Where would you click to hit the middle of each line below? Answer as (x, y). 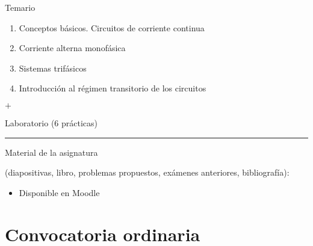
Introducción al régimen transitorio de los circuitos (113, 88)
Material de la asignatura (51, 152)
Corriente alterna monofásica (72, 48)
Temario (20, 7)
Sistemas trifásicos (53, 68)
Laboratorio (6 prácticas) (51, 122)
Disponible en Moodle (59, 192)
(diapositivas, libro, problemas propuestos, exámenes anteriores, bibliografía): (147, 172)
